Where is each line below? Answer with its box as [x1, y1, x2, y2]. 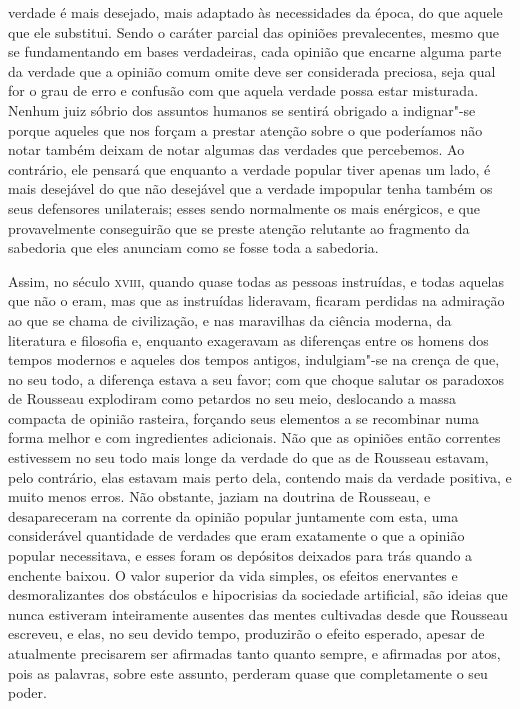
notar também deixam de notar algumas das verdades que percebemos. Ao [8, 139, 465, 160]
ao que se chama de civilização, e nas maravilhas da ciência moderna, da [8, 309, 452, 330]
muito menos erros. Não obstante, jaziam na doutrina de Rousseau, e [8, 486, 431, 507]
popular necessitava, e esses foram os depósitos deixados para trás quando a [8, 545, 473, 566]
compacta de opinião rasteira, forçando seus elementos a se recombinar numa [8, 407, 480, 428]
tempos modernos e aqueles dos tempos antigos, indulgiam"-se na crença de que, [8, 349, 500, 370]
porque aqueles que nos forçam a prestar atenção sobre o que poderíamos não [8, 119, 483, 140]
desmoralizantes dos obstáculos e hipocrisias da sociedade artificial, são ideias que [8, 584, 508, 605]
